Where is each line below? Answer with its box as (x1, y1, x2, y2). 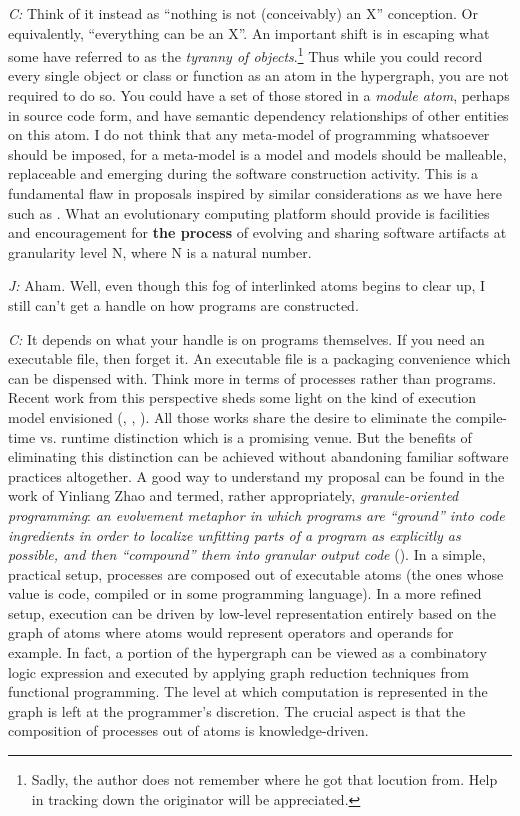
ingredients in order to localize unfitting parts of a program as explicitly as (8, 524, 461, 545)
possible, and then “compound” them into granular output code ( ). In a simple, (8, 544, 486, 565)
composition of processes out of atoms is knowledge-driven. (8, 720, 369, 741)
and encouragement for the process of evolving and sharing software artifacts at (8, 222, 507, 243)
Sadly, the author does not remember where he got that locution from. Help (31, 769, 498, 790)
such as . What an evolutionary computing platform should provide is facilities (8, 202, 490, 223)
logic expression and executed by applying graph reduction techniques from (8, 661, 469, 682)
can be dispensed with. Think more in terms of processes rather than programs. (8, 367, 497, 388)
